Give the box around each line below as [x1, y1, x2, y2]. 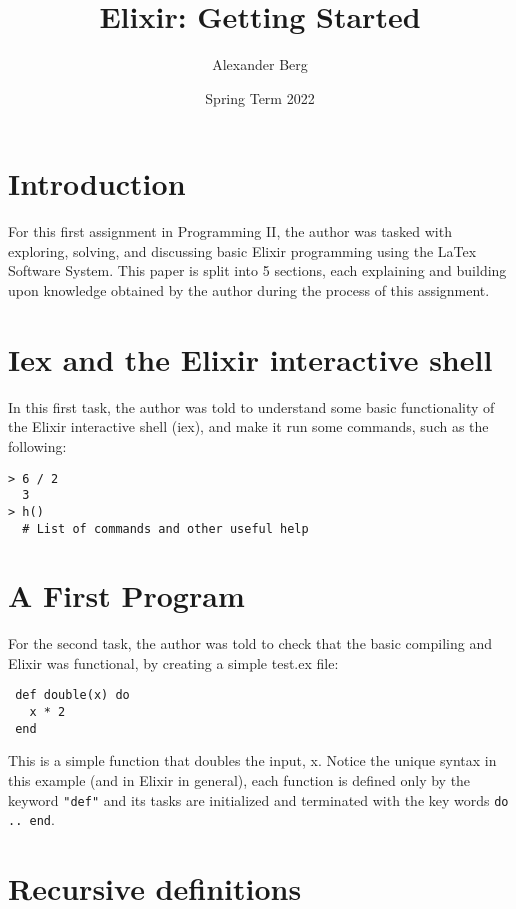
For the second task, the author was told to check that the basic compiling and [8, 633, 492, 654]
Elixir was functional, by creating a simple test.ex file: [8, 652, 339, 673]
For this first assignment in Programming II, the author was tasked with [8, 221, 452, 242]
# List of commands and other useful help [22, 521, 309, 536]
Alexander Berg [212, 54, 308, 75]
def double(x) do [15, 688, 130, 703]
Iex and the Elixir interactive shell [8, 338, 493, 379]
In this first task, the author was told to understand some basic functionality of [8, 396, 495, 417]
